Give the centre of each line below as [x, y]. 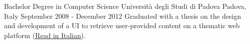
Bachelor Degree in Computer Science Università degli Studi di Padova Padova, [125, 6]
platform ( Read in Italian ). [45, 35]
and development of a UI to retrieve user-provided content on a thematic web [122, 25]
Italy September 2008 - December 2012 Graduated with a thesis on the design [123, 16]
